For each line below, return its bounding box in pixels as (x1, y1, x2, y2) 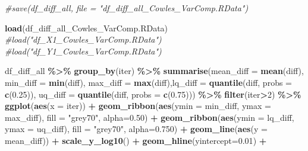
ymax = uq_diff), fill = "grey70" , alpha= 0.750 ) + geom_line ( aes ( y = (5, 123, 268, 135)
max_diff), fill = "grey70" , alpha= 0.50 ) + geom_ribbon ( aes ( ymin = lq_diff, (5, 111, 294, 123)
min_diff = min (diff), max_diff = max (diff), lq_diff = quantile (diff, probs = (5, 76, 292, 88)
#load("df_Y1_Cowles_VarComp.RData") (5, 44, 162, 57)
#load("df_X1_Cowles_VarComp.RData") (5, 33, 162, 46)
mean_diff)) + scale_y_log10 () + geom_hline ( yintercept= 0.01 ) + (5, 134, 267, 146)
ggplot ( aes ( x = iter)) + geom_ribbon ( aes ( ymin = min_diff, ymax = (5, 99, 271, 112)
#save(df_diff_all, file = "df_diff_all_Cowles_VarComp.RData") (5, 2, 249, 14)
